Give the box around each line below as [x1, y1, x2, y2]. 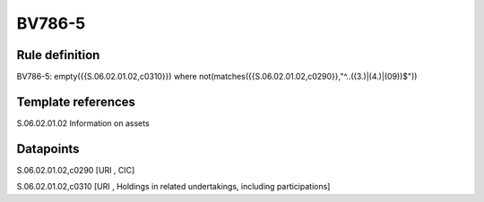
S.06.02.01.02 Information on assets [16, 117, 150, 129]
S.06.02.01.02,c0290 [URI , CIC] [16, 164, 135, 175]
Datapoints [16, 141, 80, 156]
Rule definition [16, 47, 100, 63]
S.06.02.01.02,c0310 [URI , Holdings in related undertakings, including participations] [16, 181, 331, 192]
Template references [16, 94, 136, 109]
